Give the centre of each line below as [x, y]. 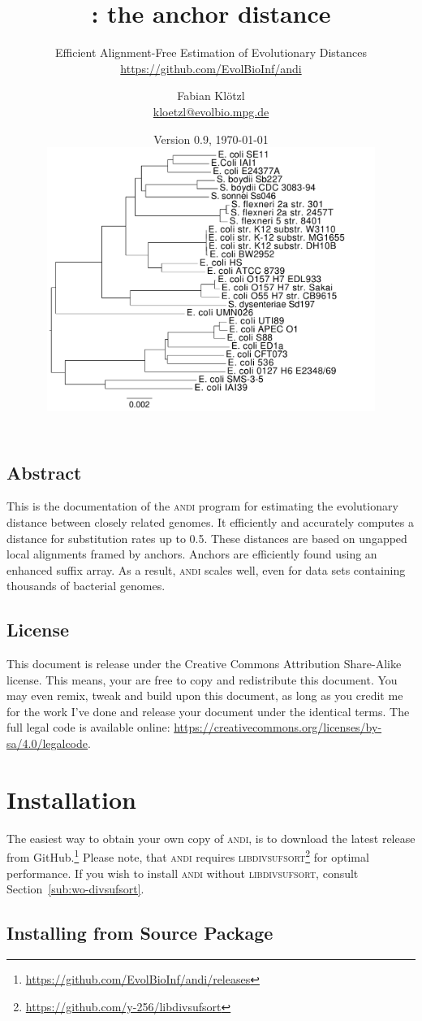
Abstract [44, 472]
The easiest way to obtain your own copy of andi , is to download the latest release [211, 838]
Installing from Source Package [140, 933]
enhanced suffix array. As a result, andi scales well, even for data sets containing [206, 569]
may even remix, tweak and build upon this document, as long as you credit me [205, 695]
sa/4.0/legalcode [47, 743]
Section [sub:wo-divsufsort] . [75, 889]
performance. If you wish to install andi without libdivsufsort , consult [183, 873]
